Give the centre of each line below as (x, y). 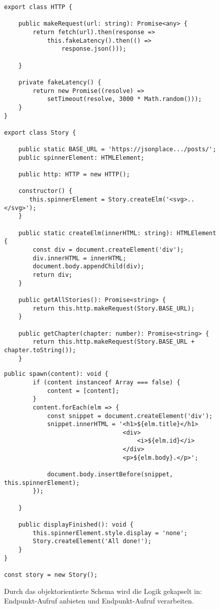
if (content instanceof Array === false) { (106, 382)
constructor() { (45, 191)
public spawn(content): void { (56, 374)
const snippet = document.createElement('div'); (130, 416)
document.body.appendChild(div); (89, 267)
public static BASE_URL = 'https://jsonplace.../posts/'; (117, 149)
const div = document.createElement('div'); (108, 250)
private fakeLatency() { (60, 82)
